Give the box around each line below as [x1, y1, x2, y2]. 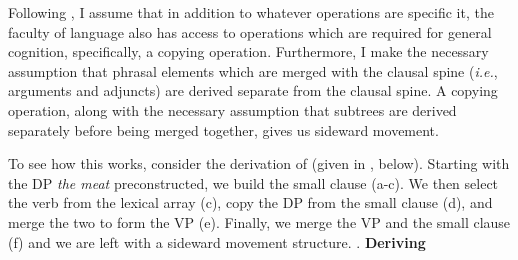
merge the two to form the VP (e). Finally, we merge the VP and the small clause [8, 211, 511, 232]
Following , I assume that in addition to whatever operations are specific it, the [8, 2, 494, 22]
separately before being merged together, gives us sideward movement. [8, 119, 439, 140]
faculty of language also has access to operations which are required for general [8, 21, 492, 42]
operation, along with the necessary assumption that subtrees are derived [8, 99, 457, 120]
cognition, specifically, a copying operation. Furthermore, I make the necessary [8, 41, 489, 62]
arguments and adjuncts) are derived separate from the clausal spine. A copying [8, 80, 498, 101]
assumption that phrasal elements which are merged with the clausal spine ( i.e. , [8, 60, 498, 81]
